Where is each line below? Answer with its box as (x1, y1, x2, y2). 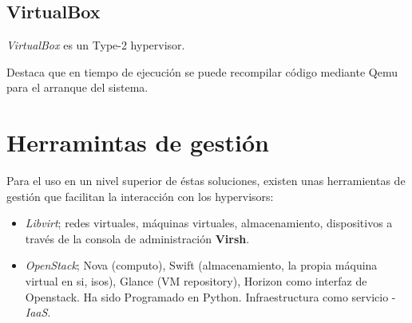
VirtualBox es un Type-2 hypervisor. (6, 37, 185, 53)
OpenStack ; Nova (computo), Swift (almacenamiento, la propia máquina (25, 257, 378, 274)
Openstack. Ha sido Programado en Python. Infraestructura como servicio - (25, 288, 396, 305)
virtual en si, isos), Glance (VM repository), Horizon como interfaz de (25, 273, 367, 290)
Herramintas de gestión (6, 126, 269, 159)
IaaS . (25, 304, 51, 321)
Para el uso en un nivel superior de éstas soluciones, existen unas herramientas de (6, 172, 406, 189)
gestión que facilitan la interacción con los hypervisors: (6, 187, 274, 204)
